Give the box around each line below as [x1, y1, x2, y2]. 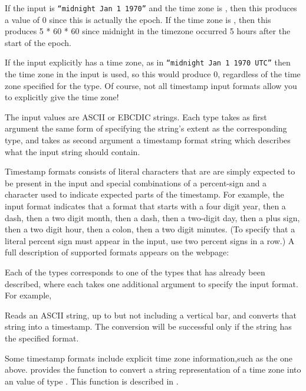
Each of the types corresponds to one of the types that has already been [5, 266, 265, 278]
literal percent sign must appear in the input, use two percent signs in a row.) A [5, 234, 295, 247]
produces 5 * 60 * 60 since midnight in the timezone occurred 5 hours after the [5, 25, 291, 37]
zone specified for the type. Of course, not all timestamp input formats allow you [5, 79, 297, 91]
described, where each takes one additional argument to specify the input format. [5, 277, 298, 290]
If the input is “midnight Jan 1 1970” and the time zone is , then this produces [5, 2, 297, 14]
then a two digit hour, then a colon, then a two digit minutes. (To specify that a [5, 223, 295, 235]
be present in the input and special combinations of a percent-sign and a [5, 176, 267, 189]
